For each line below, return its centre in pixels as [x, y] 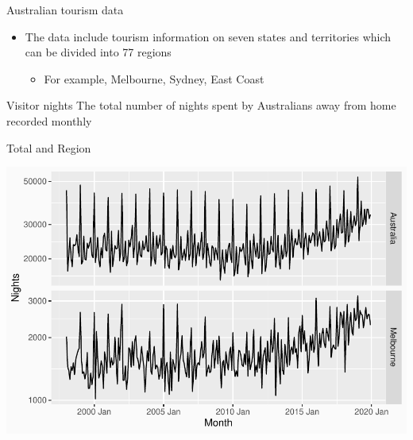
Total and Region [49, 147]
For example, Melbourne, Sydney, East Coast [154, 78]
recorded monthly [49, 120]
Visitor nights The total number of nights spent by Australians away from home [201, 105]
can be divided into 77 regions [98, 52]
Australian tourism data [65, 10]
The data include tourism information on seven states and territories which [208, 36]
